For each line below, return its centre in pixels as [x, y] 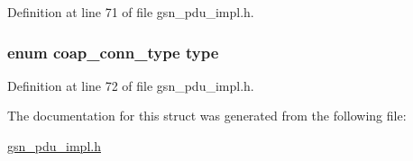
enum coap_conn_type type [113, 52]
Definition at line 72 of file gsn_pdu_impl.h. [131, 85]
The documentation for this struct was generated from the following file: [207, 116]
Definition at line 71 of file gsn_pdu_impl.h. [131, 12]
